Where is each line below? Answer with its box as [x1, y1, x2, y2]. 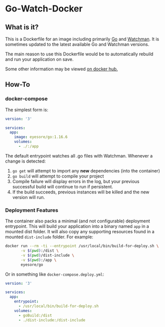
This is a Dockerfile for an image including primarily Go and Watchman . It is [5, 36, 160, 42]
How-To [5, 80, 30, 89]
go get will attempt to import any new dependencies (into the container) [12, 167, 161, 173]
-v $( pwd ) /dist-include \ [20, 253, 75, 258]
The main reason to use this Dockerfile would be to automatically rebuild [5, 51, 154, 57]
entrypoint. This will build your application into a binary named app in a [5, 223, 149, 229]
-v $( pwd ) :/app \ [20, 257, 57, 262]
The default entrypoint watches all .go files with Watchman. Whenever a [5, 153, 153, 159]
